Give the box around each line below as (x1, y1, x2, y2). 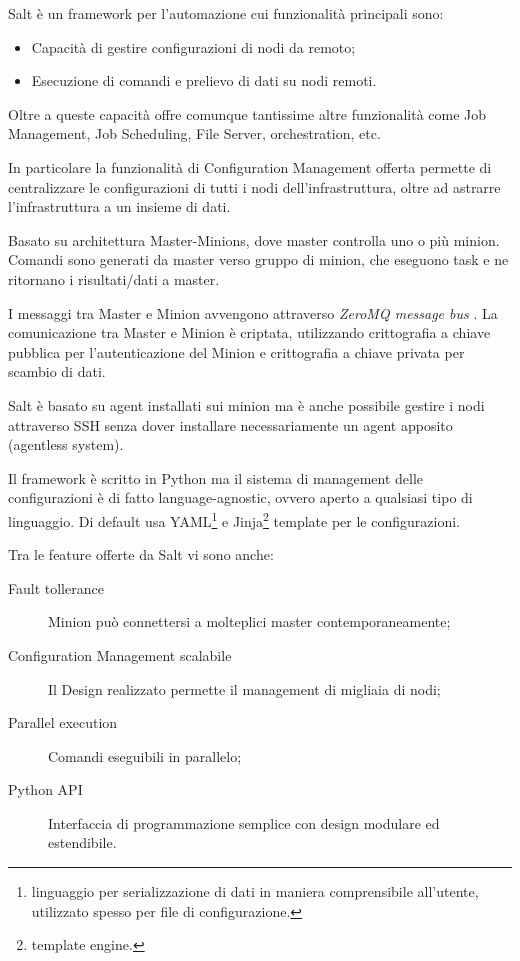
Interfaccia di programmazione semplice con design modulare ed (48, 812, 440, 833)
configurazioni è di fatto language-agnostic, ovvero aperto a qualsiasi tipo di (8, 487, 473, 508)
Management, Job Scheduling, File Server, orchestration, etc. (8, 123, 381, 144)
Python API (8, 779, 83, 800)
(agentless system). (8, 434, 124, 455)
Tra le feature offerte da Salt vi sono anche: (8, 544, 274, 565)
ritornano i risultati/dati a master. (8, 268, 220, 289)
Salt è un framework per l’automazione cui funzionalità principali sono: (8, 3, 444, 23)
